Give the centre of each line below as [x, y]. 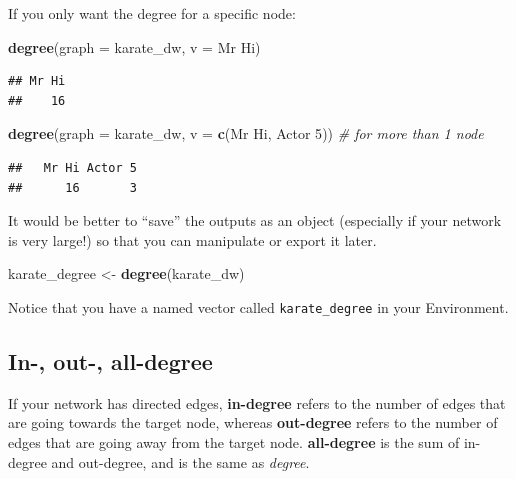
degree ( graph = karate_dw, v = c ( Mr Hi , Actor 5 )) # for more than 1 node [246, 133]
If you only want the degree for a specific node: [152, 13]
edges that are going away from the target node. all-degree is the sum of [234, 441]
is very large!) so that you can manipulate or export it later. [192, 239]
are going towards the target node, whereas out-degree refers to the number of [253, 422]
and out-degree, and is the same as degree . [180, 461]
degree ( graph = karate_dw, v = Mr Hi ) [134, 46]
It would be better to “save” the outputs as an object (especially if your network [255, 220]
